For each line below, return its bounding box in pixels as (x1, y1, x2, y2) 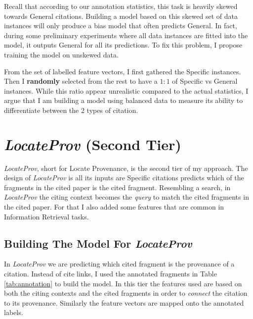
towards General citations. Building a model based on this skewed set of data (4, 10, 238, 21)
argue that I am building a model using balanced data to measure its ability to (4, 95, 243, 106)
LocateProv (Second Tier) (4, 134, 181, 155)
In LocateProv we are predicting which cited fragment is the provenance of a (4, 259, 235, 269)
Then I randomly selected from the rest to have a (4, 76, 158, 86)
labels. (4, 307, 23, 318)
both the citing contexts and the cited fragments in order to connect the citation (4, 288, 248, 298)
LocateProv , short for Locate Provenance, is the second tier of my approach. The (4, 162, 248, 173)
